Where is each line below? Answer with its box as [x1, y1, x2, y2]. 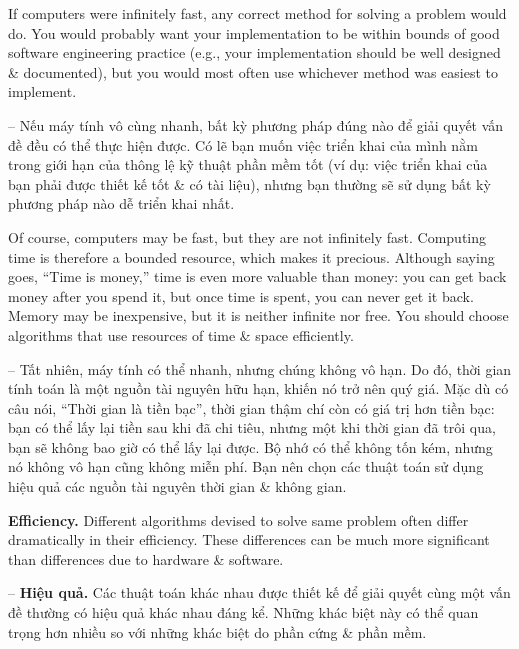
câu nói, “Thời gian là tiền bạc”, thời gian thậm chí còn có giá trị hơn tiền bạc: [8, 397, 495, 418]
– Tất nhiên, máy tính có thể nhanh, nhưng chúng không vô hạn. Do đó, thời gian [8, 358, 512, 379]
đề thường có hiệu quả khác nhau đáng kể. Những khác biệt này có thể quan [8, 602, 479, 623]
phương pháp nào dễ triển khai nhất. [8, 193, 235, 214]
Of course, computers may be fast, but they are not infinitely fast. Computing [8, 226, 487, 247]
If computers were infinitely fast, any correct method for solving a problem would [8, 3, 507, 23]
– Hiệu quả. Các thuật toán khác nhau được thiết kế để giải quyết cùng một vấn [8, 582, 511, 603]
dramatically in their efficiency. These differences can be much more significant [8, 529, 490, 550]
